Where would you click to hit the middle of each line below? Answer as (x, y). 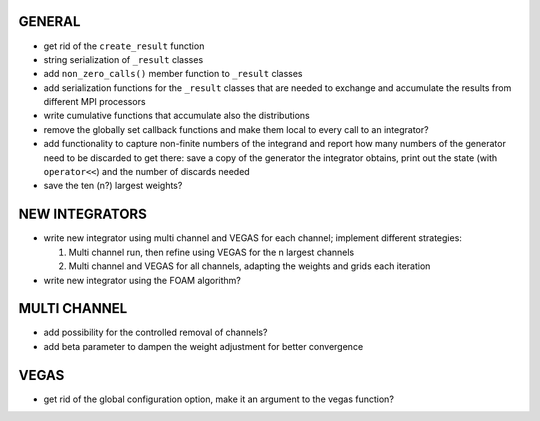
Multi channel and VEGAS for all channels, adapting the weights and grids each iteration (249, 266)
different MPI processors (94, 102)
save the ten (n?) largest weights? (113, 186)
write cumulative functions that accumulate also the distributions (176, 116)
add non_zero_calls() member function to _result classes (173, 74)
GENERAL (49, 21)
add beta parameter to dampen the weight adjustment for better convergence (203, 346)
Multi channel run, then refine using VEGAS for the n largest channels (211, 252)
